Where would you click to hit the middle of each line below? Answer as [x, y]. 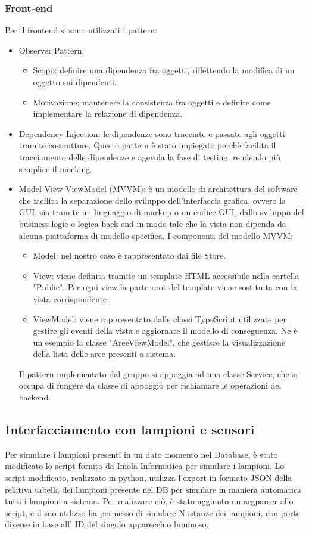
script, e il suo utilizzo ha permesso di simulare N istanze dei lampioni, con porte [153, 512]
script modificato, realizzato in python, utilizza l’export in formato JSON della [149, 478]
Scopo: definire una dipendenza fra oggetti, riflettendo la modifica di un [164, 70]
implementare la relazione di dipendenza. [108, 114]
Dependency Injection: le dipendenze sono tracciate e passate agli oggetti [152, 133]
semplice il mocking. [56, 168]
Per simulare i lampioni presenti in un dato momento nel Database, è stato [141, 454]
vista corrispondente [70, 298]
